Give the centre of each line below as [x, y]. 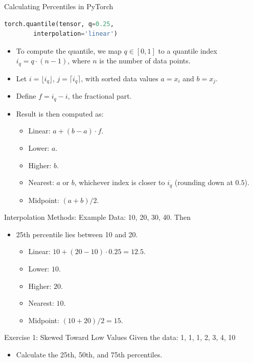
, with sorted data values [120, 78]
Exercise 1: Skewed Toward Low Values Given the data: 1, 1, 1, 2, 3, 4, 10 [120, 337]
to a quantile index [188, 50]
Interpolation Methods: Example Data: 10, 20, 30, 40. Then [97, 217]
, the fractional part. [100, 96]
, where [79, 61]
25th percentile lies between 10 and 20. [77, 234]
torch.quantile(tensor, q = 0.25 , [59, 24]
